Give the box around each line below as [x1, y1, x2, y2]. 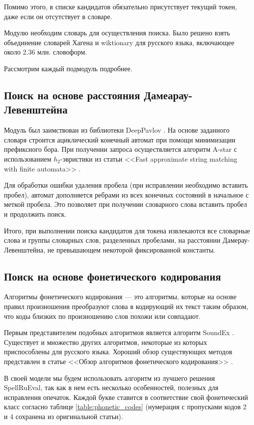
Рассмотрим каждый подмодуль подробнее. [4, 63, 132, 73]
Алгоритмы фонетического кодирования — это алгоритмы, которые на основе [4, 291, 237, 302]
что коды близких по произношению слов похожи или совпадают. [4, 311, 201, 321]
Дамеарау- [144, 87, 193, 102]
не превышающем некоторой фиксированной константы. [47, 244, 216, 255]
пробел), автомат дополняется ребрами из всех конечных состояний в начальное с [4, 189, 249, 199]
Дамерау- [223, 235, 250, 245]
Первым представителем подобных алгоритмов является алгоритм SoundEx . [4, 327, 234, 338]
